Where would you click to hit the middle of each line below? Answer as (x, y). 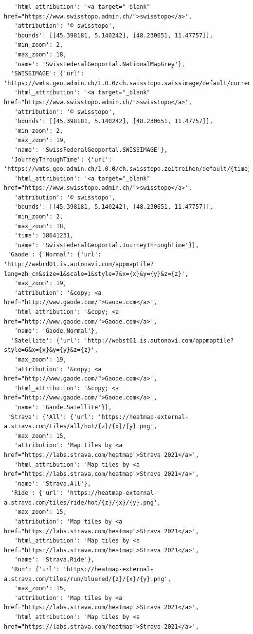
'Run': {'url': (35, 570)
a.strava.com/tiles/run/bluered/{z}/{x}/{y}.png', (88, 579)
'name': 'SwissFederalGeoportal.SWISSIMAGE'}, (91, 150)
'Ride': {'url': (37, 493)
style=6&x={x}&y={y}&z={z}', (51, 350)
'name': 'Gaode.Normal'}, (56, 331)
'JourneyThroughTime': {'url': (61, 159)
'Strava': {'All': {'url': (51, 417)
